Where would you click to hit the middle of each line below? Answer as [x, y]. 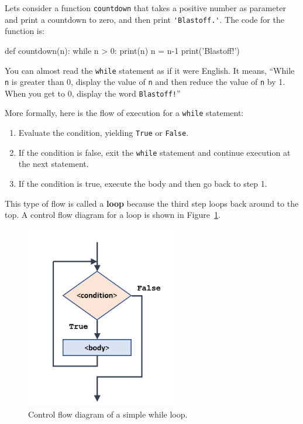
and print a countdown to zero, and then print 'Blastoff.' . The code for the [144, 19]
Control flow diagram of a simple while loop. [108, 414]
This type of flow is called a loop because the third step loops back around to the [152, 203]
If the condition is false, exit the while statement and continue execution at [154, 152]
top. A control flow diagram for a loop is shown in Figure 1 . [113, 215]
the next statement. [54, 164]
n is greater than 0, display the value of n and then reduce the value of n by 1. [145, 82]
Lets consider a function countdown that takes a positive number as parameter [145, 8]
